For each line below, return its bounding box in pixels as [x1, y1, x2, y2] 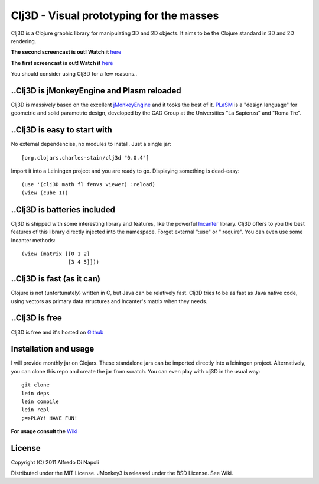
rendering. [11, 37, 37, 44]
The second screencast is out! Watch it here [11, 48, 122, 56]
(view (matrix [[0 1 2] [21, 250, 90, 257]
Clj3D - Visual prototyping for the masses [11, 9, 219, 22]
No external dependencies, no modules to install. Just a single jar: [11, 141, 171, 148]
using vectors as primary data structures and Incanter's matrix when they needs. [11, 297, 208, 304]
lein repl [21, 407, 50, 413]
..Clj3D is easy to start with [11, 125, 112, 135]
